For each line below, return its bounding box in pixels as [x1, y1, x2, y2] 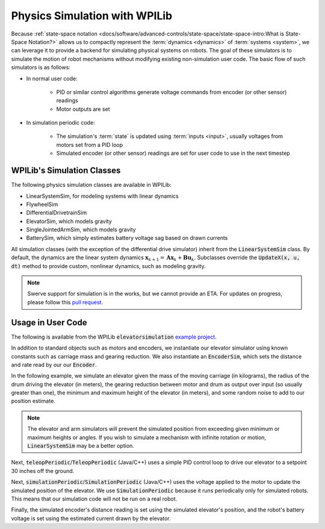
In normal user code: [26, 75, 78, 82]
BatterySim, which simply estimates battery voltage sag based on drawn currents [26, 234, 228, 242]
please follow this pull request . [27, 298, 104, 305]
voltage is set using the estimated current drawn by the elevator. [11, 515, 171, 522]
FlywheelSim [26, 201, 58, 208]
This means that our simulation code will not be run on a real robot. [11, 495, 178, 502]
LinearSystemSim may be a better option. [27, 442, 135, 449]
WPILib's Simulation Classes [11, 166, 121, 176]
